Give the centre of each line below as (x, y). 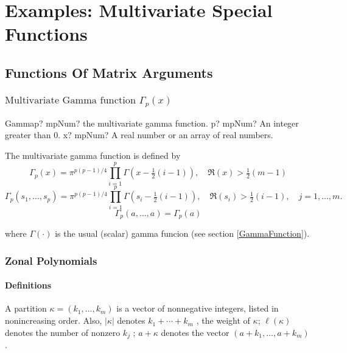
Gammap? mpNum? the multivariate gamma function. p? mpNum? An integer (152, 123)
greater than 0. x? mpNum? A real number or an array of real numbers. (139, 135)
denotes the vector (195, 332)
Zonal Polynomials (51, 260)
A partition (26, 308)
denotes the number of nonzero (63, 332)
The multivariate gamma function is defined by (93, 155)
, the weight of (223, 320)
